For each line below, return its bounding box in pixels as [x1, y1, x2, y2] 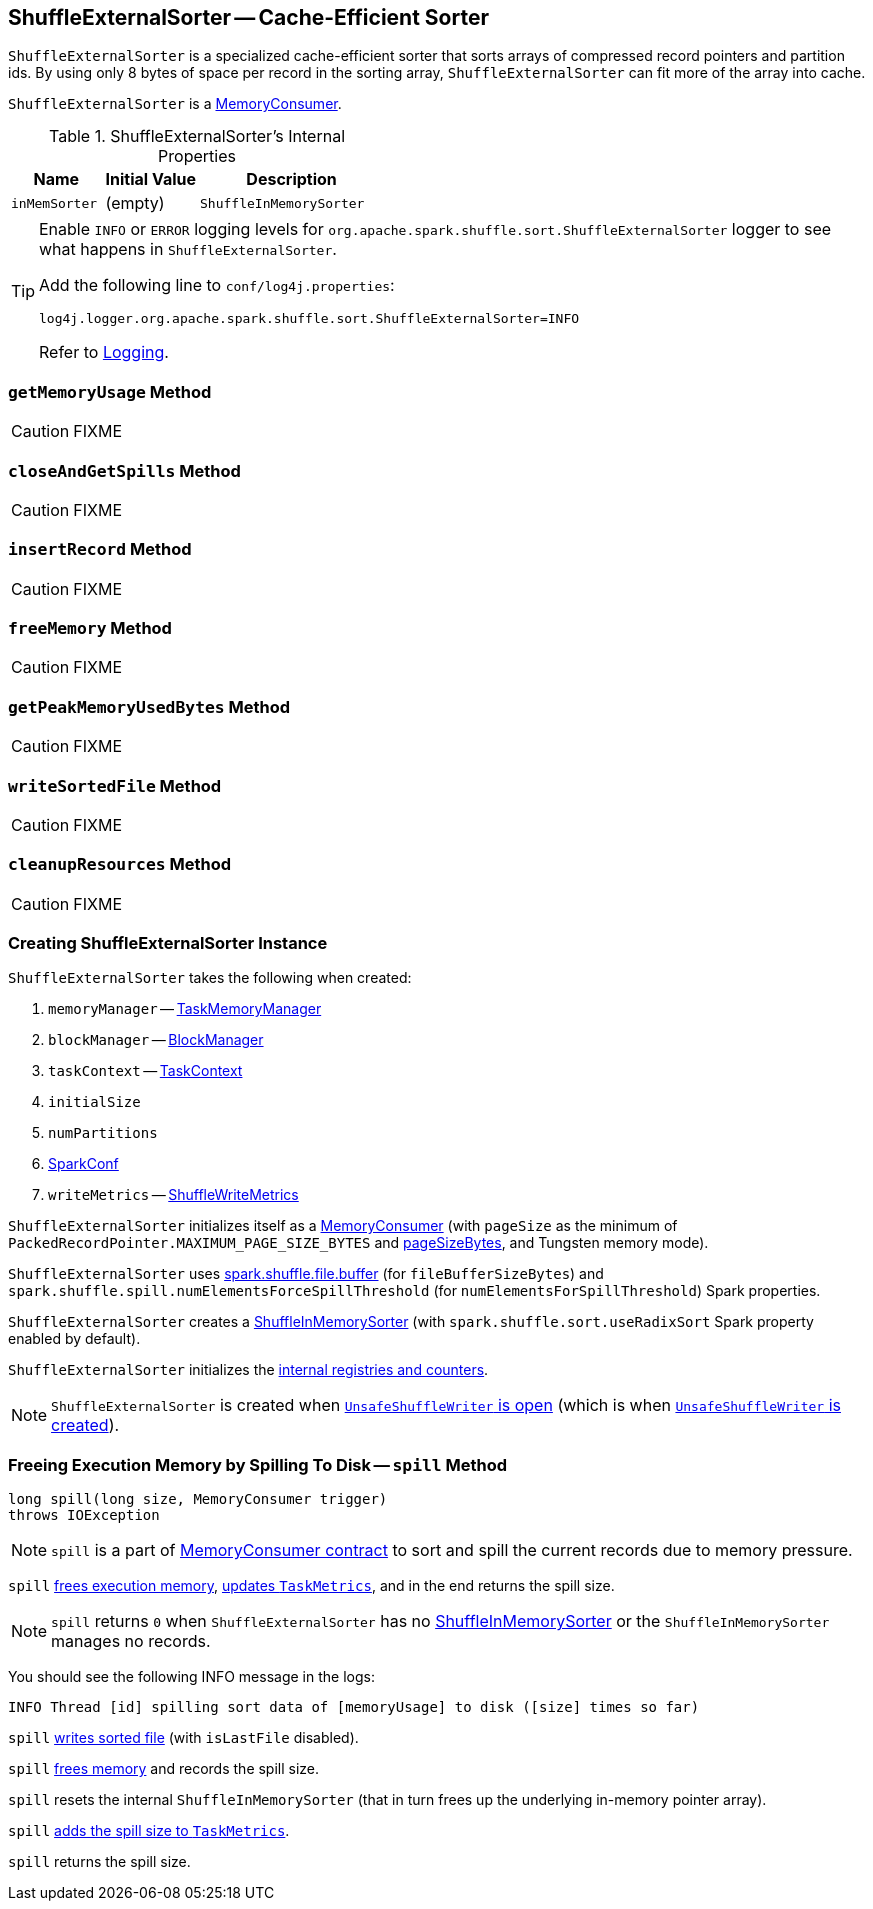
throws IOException [8, 1507, 160, 1524]
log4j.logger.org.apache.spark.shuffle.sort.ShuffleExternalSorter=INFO [39, 311, 580, 327]
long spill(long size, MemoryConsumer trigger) [8, 1491, 388, 1508]
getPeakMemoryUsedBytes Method [8, 696, 291, 717]
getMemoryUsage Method [8, 381, 212, 402]
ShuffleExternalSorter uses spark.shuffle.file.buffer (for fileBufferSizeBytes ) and [8, 1265, 604, 1283]
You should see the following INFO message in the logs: [8, 1668, 375, 1686]
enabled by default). [8, 1330, 141, 1348]
